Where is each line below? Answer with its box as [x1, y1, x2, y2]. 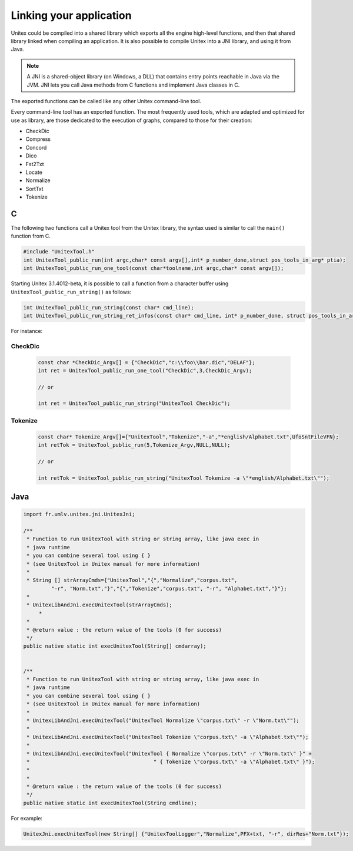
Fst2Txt [25, 160, 44, 167]
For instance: [11, 327, 43, 334]
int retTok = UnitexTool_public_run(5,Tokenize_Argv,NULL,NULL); [38, 442, 231, 448]
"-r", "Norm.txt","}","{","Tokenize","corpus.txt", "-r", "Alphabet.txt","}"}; [51, 585, 288, 592]
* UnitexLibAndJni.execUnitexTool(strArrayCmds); [26, 602, 173, 608]
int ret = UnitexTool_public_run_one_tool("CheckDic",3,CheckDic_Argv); [38, 367, 252, 374]
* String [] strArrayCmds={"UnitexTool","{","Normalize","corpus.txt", [26, 577, 238, 583]
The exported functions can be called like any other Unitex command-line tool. [11, 97, 201, 104]
